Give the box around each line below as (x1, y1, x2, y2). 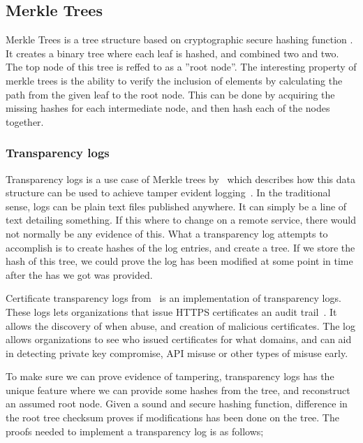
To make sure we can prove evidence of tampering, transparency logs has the (6, 369, 334, 384)
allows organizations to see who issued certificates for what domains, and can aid (6, 332, 352, 347)
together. (6, 114, 44, 129)
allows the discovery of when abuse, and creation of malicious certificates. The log (6, 318, 355, 333)
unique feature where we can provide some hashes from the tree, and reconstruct (6, 382, 350, 397)
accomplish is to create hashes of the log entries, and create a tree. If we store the (6, 240, 355, 254)
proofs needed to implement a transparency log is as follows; (6, 423, 264, 438)
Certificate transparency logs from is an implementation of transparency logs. (6, 291, 341, 305)
